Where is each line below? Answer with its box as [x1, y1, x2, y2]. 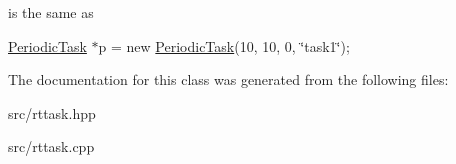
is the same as [8, 2, 94, 22]
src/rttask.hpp [8, 102, 96, 123]
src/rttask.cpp [8, 136, 95, 157]
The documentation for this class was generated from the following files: [8, 69, 449, 90]
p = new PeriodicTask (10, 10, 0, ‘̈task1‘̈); [98, 35, 350, 56]
